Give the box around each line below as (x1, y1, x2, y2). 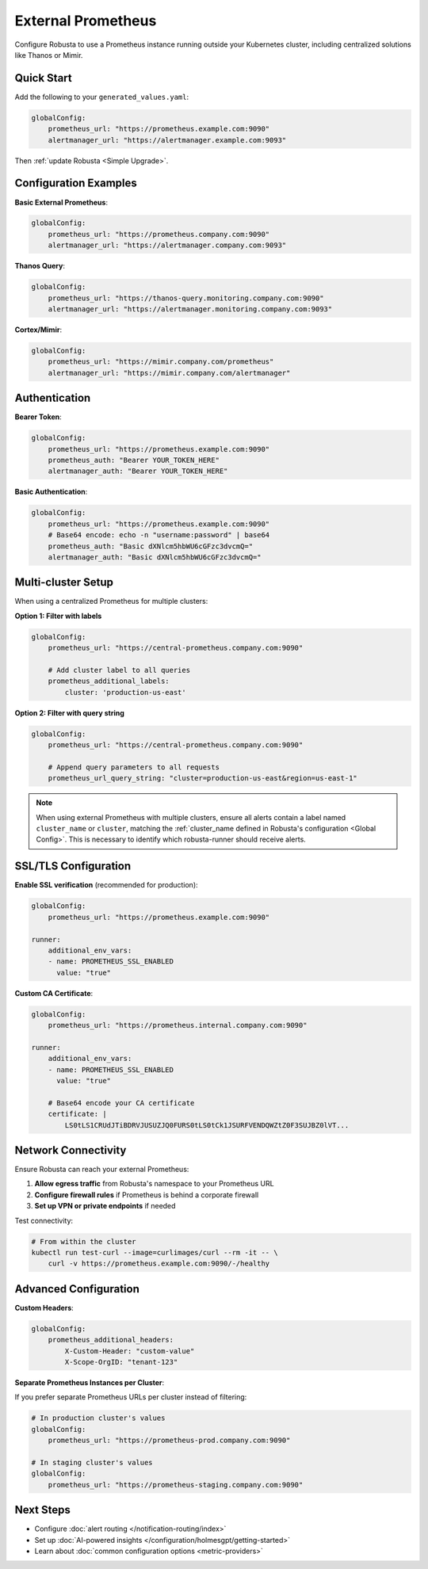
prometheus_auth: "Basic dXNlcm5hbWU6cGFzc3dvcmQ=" (48, 541, 254, 551)
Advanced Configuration (14, 1282, 140, 1296)
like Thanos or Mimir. (14, 50, 83, 59)
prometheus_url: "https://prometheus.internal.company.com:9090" (48, 1021, 308, 1030)
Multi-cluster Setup (14, 575, 114, 590)
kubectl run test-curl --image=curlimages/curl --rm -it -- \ (31, 1248, 278, 1258)
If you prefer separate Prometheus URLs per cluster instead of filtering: (14, 1392, 247, 1402)
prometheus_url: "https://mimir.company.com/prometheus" (48, 357, 274, 366)
